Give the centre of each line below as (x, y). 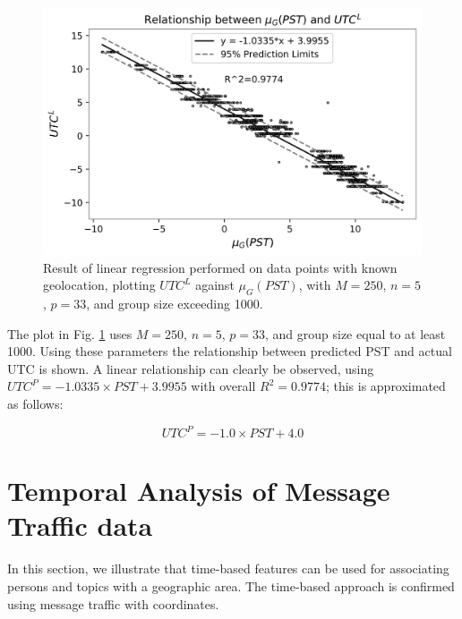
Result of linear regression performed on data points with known (220, 267)
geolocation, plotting (99, 285)
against (215, 285)
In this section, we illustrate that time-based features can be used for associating (228, 568)
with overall (223, 386)
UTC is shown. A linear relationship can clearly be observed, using (191, 368)
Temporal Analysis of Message (199, 491)
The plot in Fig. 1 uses (70, 333)
